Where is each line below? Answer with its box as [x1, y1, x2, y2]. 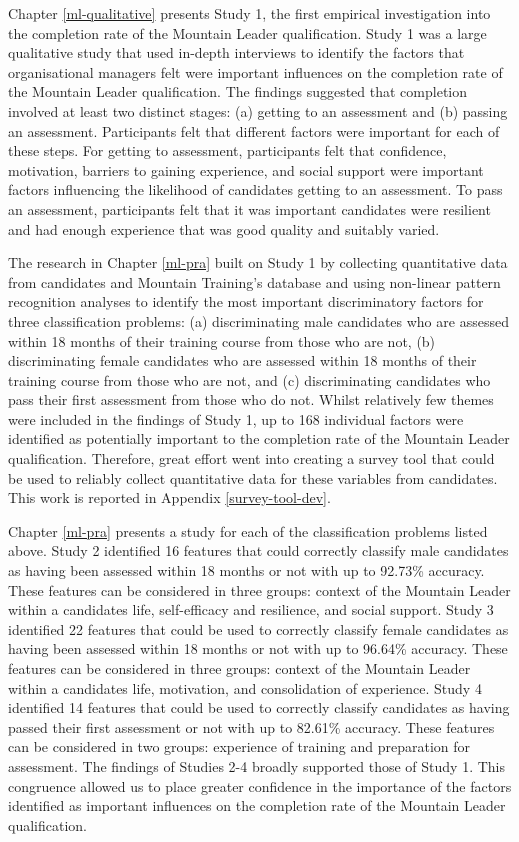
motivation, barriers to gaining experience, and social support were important [8, 159, 484, 180]
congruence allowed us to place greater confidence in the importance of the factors [8, 775, 512, 796]
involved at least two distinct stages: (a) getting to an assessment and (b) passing [8, 100, 508, 121]
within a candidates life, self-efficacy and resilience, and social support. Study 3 [8, 599, 494, 620]
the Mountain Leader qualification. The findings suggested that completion [8, 81, 468, 102]
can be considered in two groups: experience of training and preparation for [8, 736, 471, 757]
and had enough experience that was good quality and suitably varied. [8, 218, 440, 239]
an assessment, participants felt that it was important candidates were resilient [8, 198, 491, 219]
